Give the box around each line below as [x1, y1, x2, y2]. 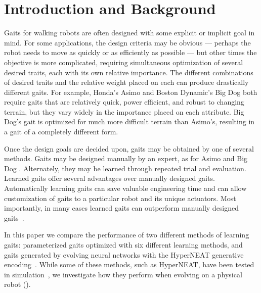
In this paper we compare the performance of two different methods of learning [4, 229, 249, 240]
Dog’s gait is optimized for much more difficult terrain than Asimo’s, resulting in [4, 116, 255, 127]
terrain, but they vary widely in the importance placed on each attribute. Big [4, 106, 244, 117]
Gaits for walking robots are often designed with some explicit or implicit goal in [4, 27, 255, 38]
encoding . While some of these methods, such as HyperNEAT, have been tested [4, 259, 254, 270]
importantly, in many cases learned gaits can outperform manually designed [4, 203, 239, 213]
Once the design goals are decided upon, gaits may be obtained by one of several [4, 143, 254, 154]
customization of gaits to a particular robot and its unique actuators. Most [4, 192, 236, 203]
